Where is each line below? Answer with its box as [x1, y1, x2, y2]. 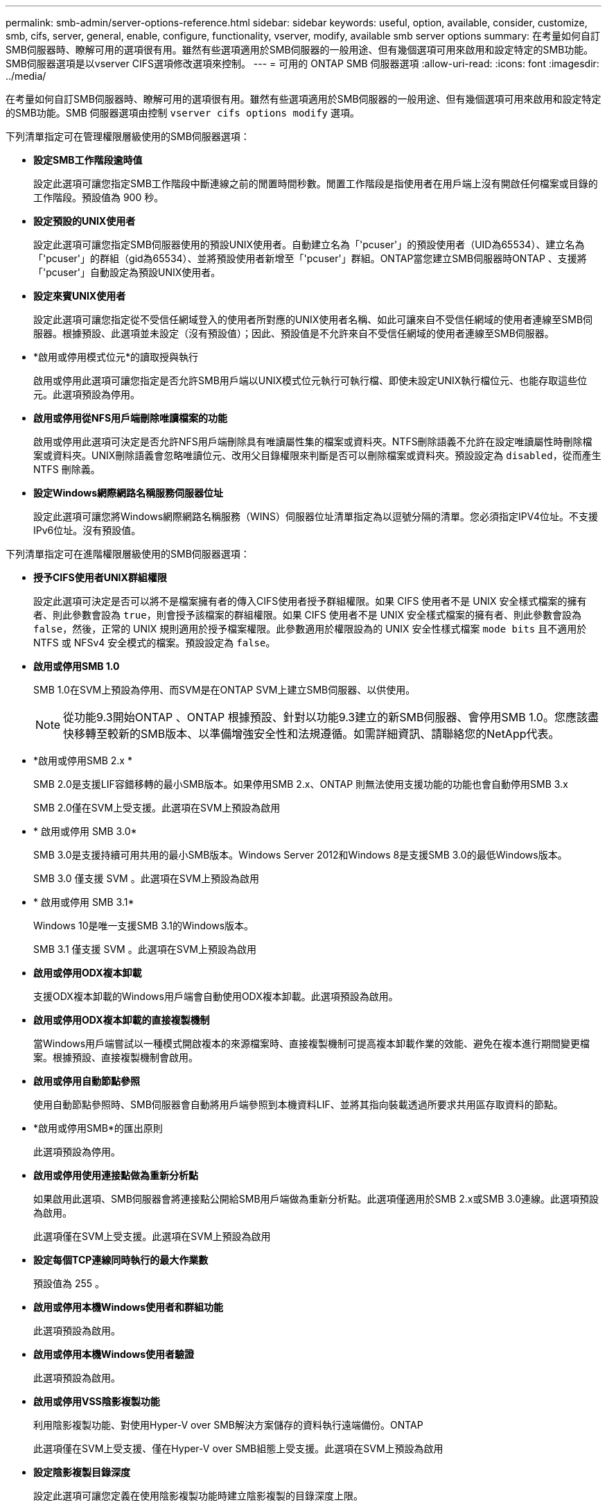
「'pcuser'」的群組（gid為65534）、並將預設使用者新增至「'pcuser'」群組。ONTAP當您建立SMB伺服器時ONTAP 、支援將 [33, 252, 587, 264]
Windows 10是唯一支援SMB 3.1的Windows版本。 [33, 920, 254, 931]
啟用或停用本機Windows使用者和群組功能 [33, 1301, 223, 1313]
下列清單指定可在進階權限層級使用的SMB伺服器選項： [6, 548, 250, 560]
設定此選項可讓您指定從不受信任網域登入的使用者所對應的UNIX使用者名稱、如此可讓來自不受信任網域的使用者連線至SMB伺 [33, 313, 593, 325]
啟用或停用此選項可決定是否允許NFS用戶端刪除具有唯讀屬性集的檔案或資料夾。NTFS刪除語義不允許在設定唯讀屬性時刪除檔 [33, 436, 592, 447]
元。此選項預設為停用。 [33, 388, 140, 400]
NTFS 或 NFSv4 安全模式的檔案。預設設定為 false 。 [33, 637, 276, 648]
